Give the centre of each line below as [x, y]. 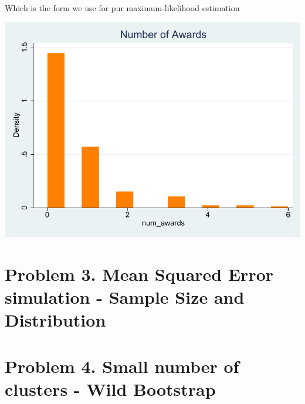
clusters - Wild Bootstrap [110, 388]
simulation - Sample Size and [125, 297]
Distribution [55, 320]
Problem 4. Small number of [122, 366]
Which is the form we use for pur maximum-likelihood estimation [122, 8]
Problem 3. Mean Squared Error [139, 274]
